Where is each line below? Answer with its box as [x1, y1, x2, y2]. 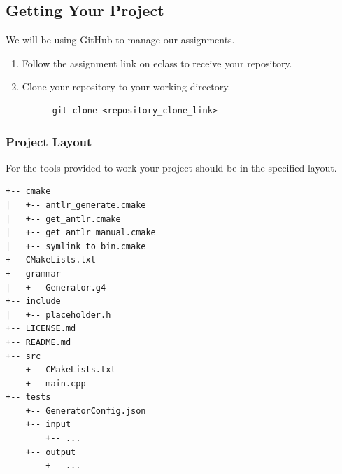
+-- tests [6, 392, 51, 403]
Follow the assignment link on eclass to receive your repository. [22, 55, 292, 70]
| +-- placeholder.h [6, 309, 111, 320]
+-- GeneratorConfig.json [25, 405, 146, 416]
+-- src [6, 351, 41, 361]
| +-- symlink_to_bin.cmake [6, 241, 146, 251]
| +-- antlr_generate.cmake [6, 200, 146, 210]
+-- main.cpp [25, 378, 86, 389]
